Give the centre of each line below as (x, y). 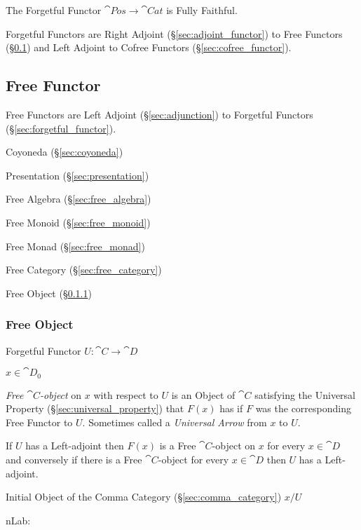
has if (231, 408)
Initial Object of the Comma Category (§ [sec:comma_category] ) (144, 497)
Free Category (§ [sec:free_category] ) (84, 270)
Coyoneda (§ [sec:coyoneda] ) (64, 152)
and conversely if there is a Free (74, 459)
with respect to (126, 394)
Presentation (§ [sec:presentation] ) (77, 175)
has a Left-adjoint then (75, 446)
